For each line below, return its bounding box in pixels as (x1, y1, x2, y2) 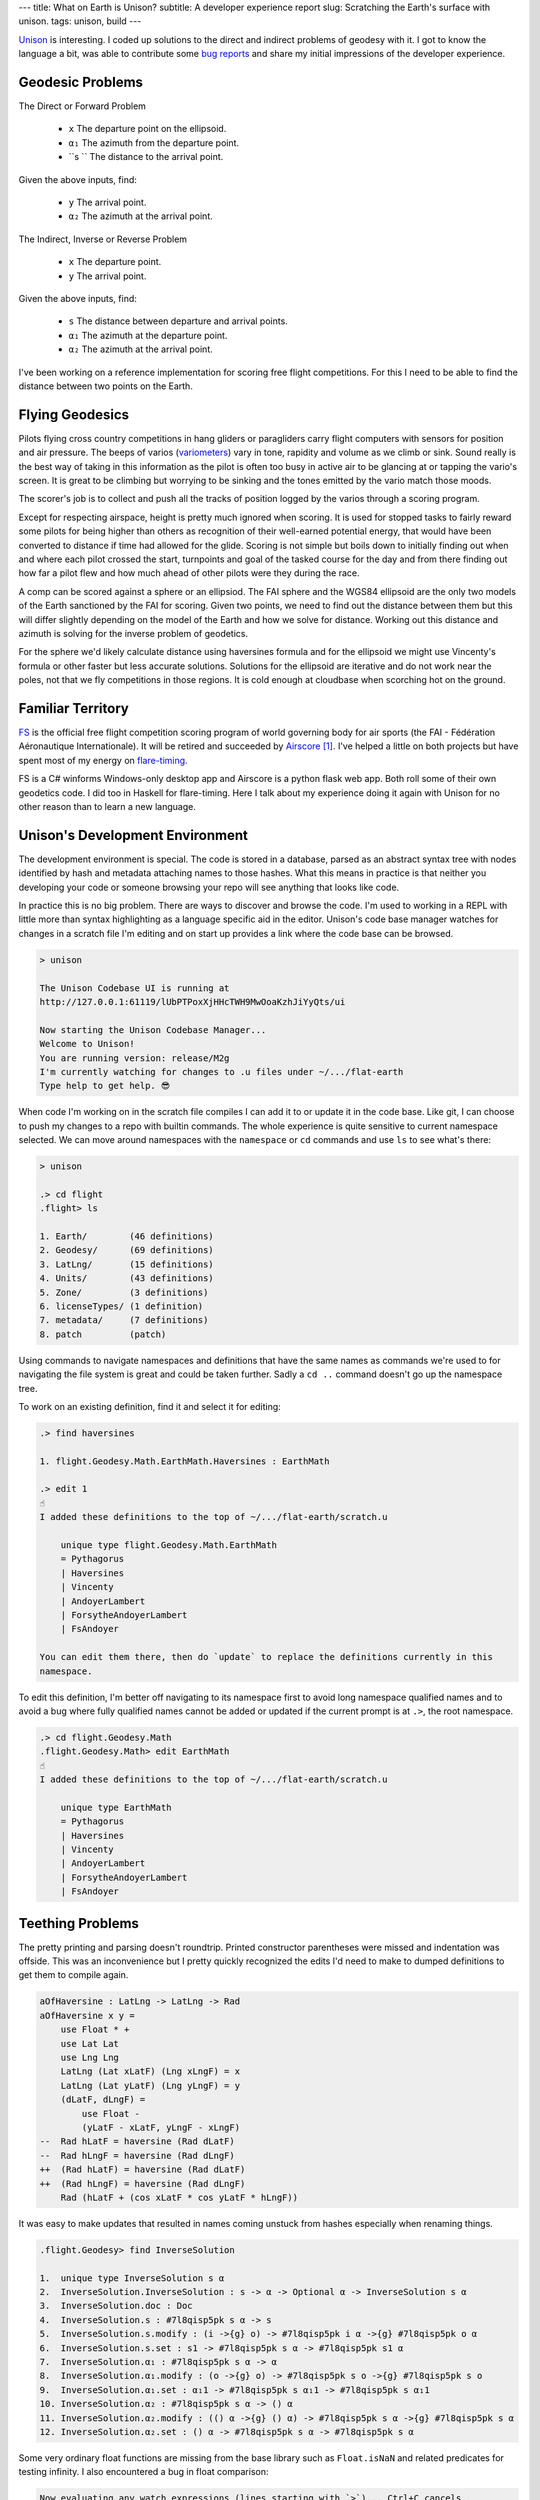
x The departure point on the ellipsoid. (68, 123, 227, 135)
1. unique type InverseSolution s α (39, 2272, 225, 2284)
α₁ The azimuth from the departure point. (68, 136, 240, 149)
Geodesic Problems (18, 73, 144, 90)
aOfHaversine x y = (39, 2010, 135, 2021)
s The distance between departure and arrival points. (68, 315, 289, 327)
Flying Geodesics (18, 406, 130, 423)
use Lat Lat (60, 2038, 120, 2049)
